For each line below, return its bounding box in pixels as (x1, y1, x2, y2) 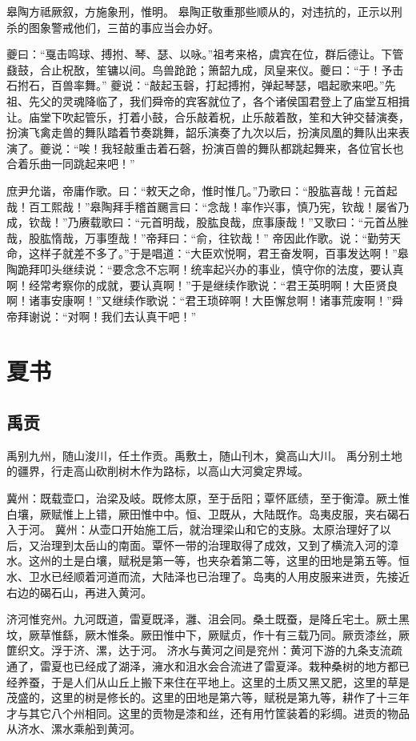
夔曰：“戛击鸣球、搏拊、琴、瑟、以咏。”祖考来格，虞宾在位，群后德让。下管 (6, 46, 404, 62)
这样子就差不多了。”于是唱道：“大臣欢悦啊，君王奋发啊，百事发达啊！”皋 (28, 245, 409, 262)
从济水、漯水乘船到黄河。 (6, 720, 141, 737)
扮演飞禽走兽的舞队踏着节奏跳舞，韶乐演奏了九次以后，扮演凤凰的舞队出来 (6, 124, 398, 141)
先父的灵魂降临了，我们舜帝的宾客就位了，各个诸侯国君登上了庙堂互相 (28, 92, 398, 109)
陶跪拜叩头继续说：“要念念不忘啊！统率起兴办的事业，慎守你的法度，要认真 (6, 260, 404, 277)
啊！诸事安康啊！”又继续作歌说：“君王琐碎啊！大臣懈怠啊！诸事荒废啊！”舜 (6, 292, 403, 309)
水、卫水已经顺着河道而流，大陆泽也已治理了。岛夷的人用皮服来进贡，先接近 (6, 568, 410, 585)
